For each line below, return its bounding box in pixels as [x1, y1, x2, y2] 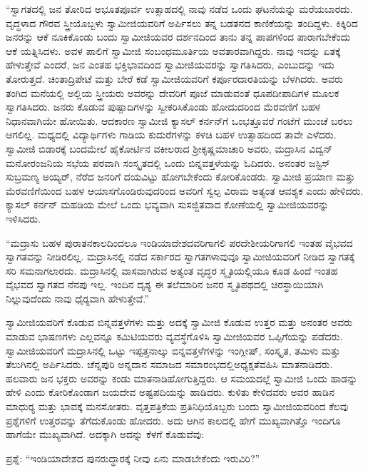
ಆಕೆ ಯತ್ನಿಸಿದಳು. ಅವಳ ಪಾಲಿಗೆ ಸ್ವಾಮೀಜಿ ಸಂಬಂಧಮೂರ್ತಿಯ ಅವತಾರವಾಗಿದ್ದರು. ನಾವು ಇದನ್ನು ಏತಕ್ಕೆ [6, 43, 341, 58]
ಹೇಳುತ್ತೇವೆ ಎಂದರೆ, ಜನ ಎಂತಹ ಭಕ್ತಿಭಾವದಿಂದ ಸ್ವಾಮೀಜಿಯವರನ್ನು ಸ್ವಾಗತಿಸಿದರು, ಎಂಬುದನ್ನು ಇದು [6, 57, 334, 72]
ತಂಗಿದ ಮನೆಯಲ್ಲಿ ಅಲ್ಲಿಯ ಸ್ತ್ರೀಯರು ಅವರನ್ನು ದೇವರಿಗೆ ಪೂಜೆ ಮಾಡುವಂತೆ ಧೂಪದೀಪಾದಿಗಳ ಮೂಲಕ [6, 85, 339, 100]
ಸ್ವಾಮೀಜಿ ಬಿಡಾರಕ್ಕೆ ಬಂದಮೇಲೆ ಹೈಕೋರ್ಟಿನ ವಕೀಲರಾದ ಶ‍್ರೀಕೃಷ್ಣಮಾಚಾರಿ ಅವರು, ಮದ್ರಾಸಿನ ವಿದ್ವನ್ [6, 141, 333, 156]
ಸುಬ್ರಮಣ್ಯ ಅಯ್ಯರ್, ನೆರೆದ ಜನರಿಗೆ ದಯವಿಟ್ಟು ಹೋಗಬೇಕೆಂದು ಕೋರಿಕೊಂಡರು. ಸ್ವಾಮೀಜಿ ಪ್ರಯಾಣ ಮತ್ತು [6, 169, 355, 184]
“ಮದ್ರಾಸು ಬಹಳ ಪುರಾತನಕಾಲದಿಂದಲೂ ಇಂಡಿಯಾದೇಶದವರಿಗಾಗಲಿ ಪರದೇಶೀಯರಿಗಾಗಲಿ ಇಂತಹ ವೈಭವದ [6, 235, 353, 250]
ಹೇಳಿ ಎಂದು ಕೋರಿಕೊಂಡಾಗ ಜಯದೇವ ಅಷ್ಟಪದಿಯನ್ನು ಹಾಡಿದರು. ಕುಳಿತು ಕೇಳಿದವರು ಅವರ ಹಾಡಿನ [6, 385, 334, 400]
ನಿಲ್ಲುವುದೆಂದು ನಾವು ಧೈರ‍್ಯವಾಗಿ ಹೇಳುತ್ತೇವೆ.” [6, 290, 149, 305]
